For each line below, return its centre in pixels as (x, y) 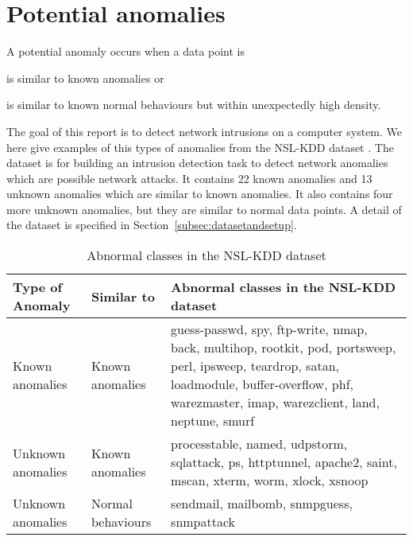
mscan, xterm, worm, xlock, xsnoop (270, 481)
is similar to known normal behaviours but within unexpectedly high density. (194, 105)
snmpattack (203, 522)
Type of (38, 287)
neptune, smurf (213, 421)
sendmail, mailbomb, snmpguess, (262, 504)
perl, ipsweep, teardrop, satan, (255, 366)
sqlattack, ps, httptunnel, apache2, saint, (284, 462)
